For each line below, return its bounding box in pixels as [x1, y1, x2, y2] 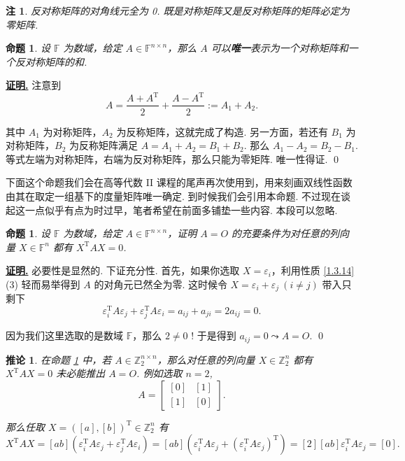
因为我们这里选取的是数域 [6, 328, 123, 343]
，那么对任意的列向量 [157, 352, 255, 367]
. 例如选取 [136, 366, 183, 381]
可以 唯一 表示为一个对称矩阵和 [211, 41, 348, 55]
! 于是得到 [191, 328, 236, 343]
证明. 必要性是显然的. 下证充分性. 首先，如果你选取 [6, 263, 240, 278]
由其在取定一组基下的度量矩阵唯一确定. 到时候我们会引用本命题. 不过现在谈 [6, 188, 351, 203]
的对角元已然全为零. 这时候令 [94, 276, 227, 291]
